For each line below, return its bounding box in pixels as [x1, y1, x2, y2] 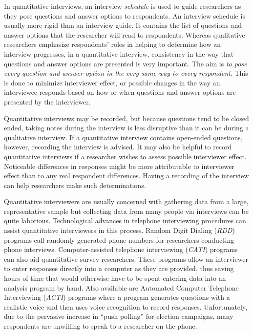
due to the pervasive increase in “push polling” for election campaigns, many [4, 311, 233, 321]
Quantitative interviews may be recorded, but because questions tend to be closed [4, 113, 249, 123]
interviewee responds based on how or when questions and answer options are [4, 87, 236, 97]
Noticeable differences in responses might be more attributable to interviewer [4, 161, 234, 171]
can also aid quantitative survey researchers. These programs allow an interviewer [4, 253, 249, 264]
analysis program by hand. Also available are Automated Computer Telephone [4, 282, 239, 292]
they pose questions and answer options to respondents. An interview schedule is [4, 10, 245, 21]
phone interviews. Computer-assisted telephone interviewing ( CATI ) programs [4, 244, 238, 254]
